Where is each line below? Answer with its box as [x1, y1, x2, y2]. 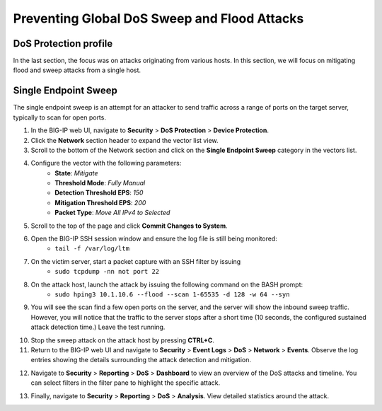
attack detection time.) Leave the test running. [30, 323, 166, 332]
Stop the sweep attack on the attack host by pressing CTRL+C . [30, 336, 215, 345]
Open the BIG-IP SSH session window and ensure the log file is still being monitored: [30, 234, 277, 243]
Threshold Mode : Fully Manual [54, 179, 146, 187]
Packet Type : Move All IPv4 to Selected [54, 209, 170, 217]
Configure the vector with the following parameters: [30, 159, 182, 168]
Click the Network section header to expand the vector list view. [30, 136, 219, 144]
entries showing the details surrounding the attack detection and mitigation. [30, 356, 251, 364]
